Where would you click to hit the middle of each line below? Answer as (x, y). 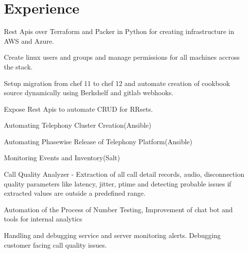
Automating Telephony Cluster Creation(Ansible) (78, 125)
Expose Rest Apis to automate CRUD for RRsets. (78, 109)
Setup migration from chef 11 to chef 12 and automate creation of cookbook (117, 83)
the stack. (18, 66)
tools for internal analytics (43, 219)
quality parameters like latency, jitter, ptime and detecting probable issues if (118, 183)
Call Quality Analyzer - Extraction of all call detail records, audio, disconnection (124, 174)
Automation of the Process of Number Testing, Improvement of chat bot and (118, 209)
